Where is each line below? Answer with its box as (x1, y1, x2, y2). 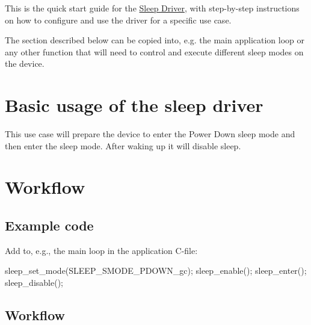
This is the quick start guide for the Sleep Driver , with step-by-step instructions (5, 2, 300, 14)
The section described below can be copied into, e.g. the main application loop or (5, 34, 305, 46)
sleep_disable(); (5, 276, 63, 289)
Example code (5, 216, 94, 235)
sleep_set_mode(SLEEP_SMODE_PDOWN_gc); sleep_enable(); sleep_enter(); (5, 264, 307, 277)
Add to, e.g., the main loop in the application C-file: (5, 244, 198, 256)
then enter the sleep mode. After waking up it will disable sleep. (5, 139, 241, 152)
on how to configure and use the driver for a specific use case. (5, 13, 232, 26)
